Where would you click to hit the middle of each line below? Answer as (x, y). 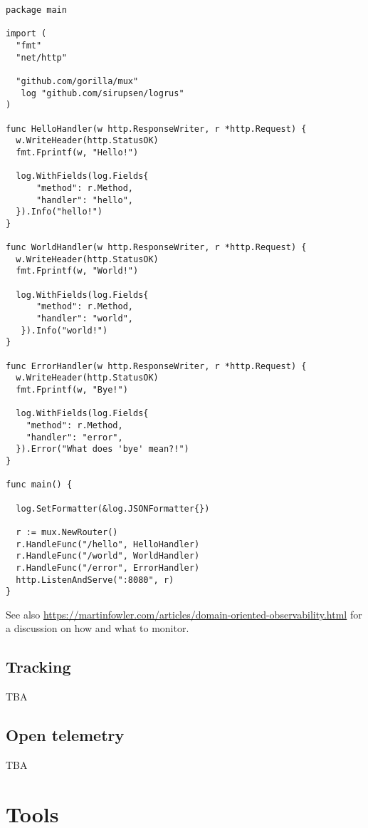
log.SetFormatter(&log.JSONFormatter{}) (113, 508)
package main (36, 10)
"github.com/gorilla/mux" (77, 81)
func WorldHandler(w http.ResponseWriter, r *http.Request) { (156, 248)
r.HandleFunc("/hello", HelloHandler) (108, 544)
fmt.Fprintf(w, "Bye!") (72, 390)
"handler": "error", (74, 437)
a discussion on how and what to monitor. (98, 628)
